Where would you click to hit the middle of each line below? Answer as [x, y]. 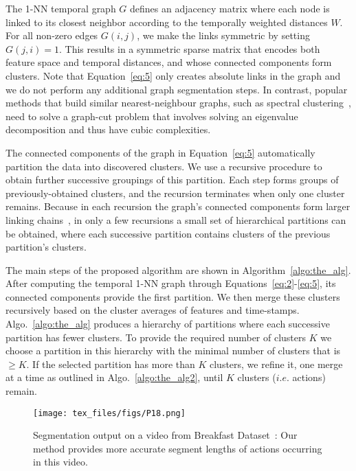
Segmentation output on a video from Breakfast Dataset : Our [165, 435]
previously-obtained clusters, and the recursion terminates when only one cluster [175, 193]
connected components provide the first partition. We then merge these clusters [173, 296]
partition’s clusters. [46, 247]
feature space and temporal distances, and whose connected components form [169, 62]
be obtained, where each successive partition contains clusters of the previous [168, 233]
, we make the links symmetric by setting [223, 35]
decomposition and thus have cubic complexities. [108, 129]
